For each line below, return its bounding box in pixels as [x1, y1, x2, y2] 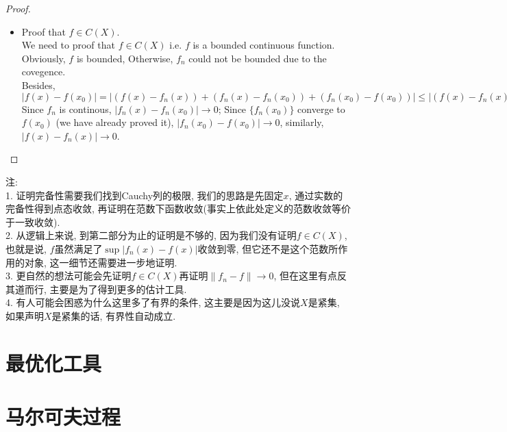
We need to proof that [21, 38, 115, 52]
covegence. [21, 64, 66, 79]
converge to [297, 101, 345, 116]
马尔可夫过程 [5, 403, 121, 431]
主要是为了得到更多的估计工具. [49, 281, 187, 296]
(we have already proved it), [55, 115, 174, 129]
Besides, [21, 77, 55, 92]
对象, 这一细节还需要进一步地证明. [24, 255, 177, 269]
